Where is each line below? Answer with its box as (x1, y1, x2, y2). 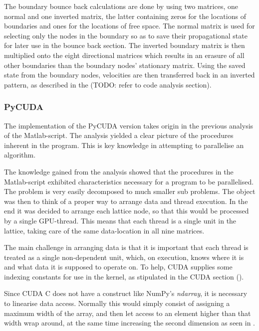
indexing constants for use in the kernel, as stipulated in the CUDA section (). (4, 271, 244, 281)
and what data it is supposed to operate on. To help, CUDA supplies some (4, 261, 233, 272)
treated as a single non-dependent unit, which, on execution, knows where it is (4, 251, 244, 262)
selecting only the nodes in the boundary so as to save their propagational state (4, 30, 248, 40)
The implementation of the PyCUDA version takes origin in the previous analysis (4, 120, 254, 130)
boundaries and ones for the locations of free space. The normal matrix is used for (4, 20, 255, 31)
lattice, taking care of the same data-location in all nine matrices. (4, 225, 205, 235)
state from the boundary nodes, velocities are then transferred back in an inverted (4, 69, 255, 80)
